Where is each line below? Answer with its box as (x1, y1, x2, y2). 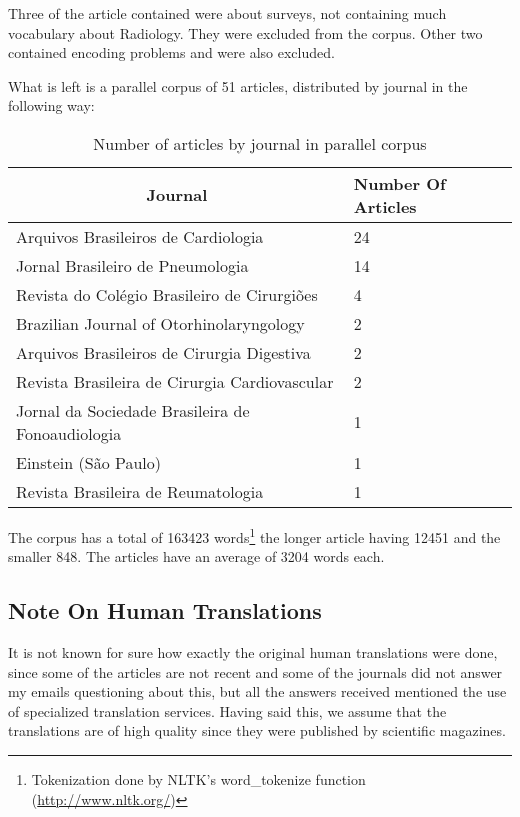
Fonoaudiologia (16, 421, 122, 445)
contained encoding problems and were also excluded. (8, 42, 335, 63)
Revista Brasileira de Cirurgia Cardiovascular (16, 369, 334, 393)
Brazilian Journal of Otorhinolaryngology (16, 311, 305, 335)
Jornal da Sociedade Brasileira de (16, 398, 250, 422)
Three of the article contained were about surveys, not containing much (8, 3, 447, 23)
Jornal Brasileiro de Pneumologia (16, 253, 249, 277)
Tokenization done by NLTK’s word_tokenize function (31, 768, 366, 789)
